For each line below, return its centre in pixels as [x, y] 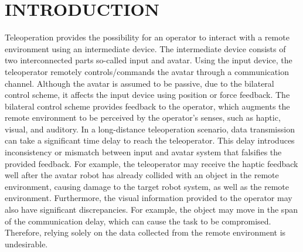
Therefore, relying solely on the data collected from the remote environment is [145, 232]
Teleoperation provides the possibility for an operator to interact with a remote [147, 37]
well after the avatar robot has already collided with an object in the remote [142, 175]
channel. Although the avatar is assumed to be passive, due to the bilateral [139, 83]
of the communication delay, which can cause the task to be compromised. [138, 221]
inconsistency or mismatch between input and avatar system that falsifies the [143, 152]
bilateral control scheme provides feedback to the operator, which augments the [147, 106]
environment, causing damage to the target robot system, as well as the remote [147, 186]
